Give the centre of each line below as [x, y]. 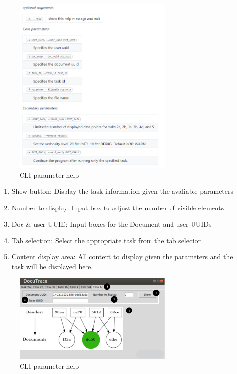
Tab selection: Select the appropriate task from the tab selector [106, 240]
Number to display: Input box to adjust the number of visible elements [118, 207]
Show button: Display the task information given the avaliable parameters [122, 191]
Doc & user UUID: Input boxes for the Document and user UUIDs [111, 224]
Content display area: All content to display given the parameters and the [122, 257]
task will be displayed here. [52, 266]
